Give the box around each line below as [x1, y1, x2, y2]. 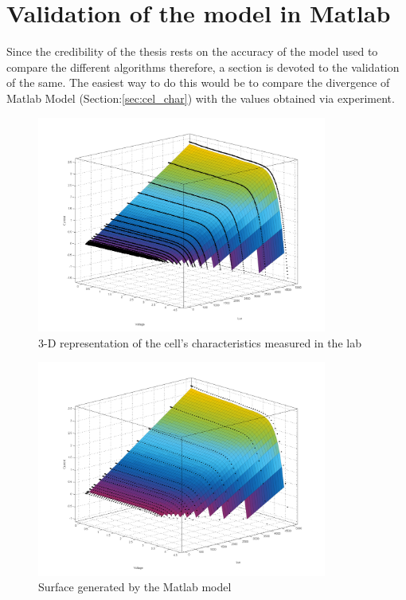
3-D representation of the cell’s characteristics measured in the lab [38, 334, 361, 351]
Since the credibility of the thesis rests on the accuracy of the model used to [6, 43, 378, 60]
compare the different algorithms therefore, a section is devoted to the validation [6, 58, 400, 75]
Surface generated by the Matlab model [38, 578, 232, 595]
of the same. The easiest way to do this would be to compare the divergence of [6, 74, 390, 91]
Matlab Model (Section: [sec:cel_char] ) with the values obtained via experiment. [6, 89, 395, 106]
